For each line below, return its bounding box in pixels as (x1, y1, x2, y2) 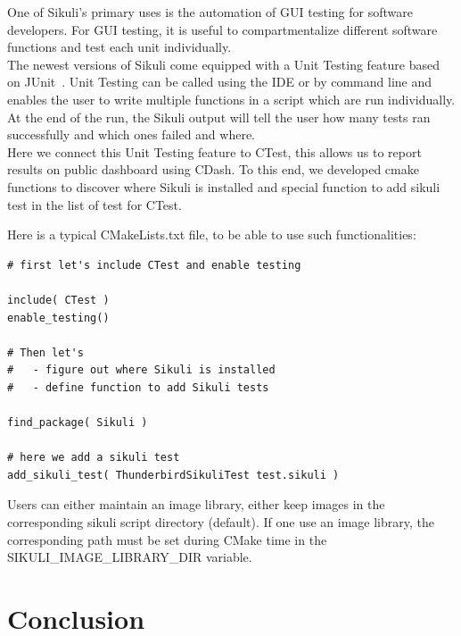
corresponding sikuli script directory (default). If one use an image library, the (7, 513, 434, 531)
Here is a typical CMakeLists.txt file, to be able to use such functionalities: (7, 225, 416, 244)
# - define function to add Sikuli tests (7, 381, 269, 394)
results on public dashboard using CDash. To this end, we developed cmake (7, 160, 419, 179)
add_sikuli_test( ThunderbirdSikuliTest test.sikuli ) (7, 468, 340, 481)
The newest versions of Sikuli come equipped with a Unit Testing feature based (7, 54, 440, 73)
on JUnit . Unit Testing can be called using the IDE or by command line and (7, 72, 432, 91)
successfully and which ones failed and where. (7, 125, 256, 144)
